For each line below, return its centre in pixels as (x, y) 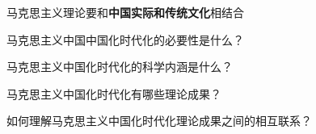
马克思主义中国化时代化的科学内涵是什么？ (120, 67)
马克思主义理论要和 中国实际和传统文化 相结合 (125, 12)
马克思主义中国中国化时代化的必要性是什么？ (125, 39)
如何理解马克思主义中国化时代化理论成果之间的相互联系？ (159, 121)
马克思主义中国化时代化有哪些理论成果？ (114, 93)
